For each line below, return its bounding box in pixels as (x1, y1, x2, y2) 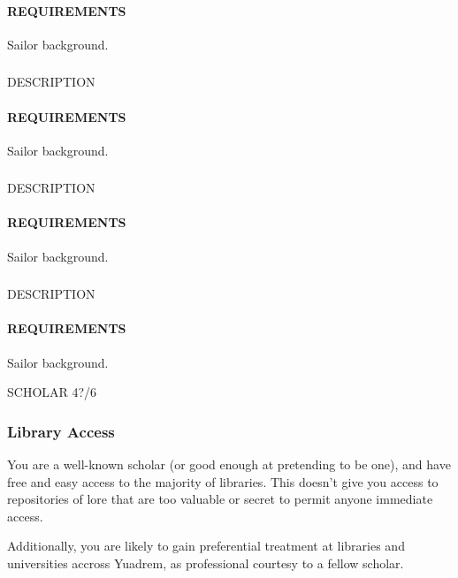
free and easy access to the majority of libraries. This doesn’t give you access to (7, 472, 439, 491)
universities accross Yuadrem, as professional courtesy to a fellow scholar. (7, 553, 404, 572)
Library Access (7, 420, 115, 442)
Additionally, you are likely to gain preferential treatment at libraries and (7, 536, 405, 555)
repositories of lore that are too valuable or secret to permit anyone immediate (7, 490, 433, 508)
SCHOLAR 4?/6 (7, 383, 97, 401)
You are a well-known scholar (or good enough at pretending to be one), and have (7, 454, 451, 473)
